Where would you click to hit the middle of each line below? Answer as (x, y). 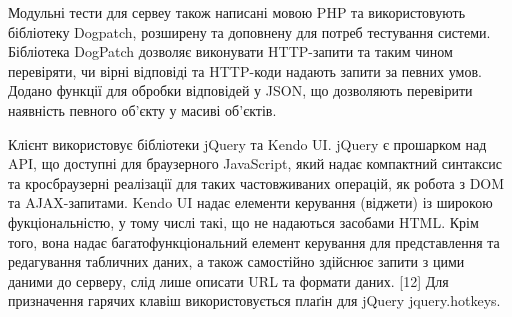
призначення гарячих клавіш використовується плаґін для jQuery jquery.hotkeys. (254, 300)
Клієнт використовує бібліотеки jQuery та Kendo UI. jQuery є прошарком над (247, 143)
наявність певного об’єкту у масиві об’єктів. (142, 109)
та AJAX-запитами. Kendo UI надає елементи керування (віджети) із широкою (250, 202)
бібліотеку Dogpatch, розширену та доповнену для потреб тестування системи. (249, 31)
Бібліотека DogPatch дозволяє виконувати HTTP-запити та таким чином (230, 51)
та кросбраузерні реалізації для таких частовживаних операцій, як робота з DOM (256, 182)
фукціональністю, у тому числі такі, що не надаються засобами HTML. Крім (243, 221)
